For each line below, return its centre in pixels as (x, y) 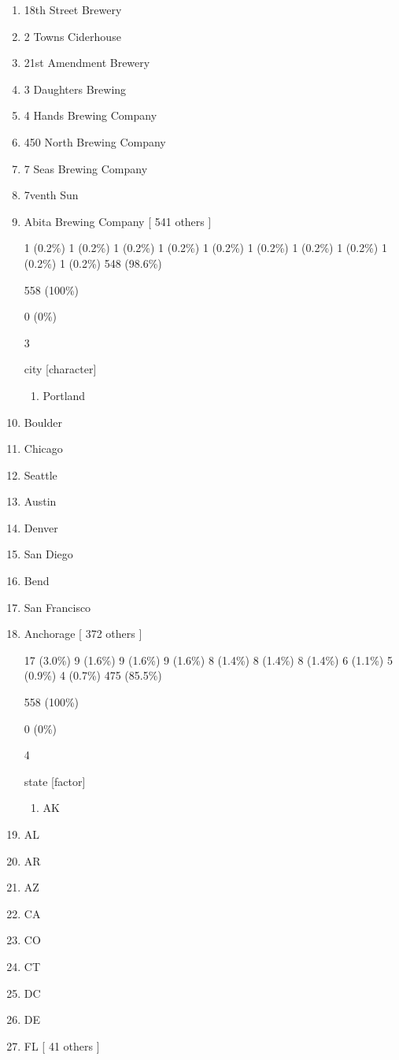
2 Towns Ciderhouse (72, 36)
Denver (41, 527)
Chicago (43, 448)
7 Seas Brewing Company (86, 168)
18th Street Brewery (73, 9)
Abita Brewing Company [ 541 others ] (118, 221)
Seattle (41, 474)
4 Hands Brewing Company (91, 115)
